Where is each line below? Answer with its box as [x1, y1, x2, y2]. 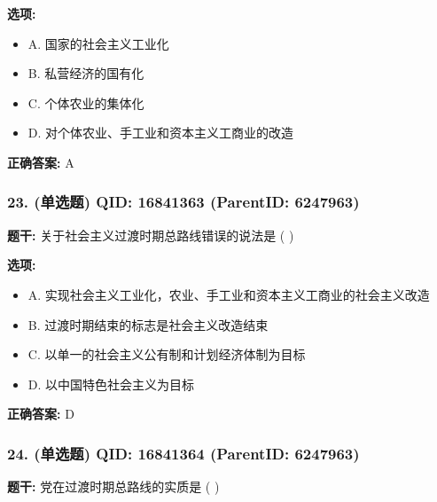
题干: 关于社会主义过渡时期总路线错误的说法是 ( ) [7, 225, 294, 244]
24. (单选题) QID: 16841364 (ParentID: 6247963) [7, 442, 360, 464]
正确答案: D [7, 404, 74, 423]
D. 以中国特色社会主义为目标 [27, 374, 195, 393]
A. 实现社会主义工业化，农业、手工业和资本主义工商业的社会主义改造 [27, 285, 430, 303]
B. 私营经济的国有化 [27, 64, 144, 82]
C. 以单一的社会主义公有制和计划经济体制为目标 [27, 345, 306, 364]
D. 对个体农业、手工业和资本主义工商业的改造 [27, 123, 294, 142]
